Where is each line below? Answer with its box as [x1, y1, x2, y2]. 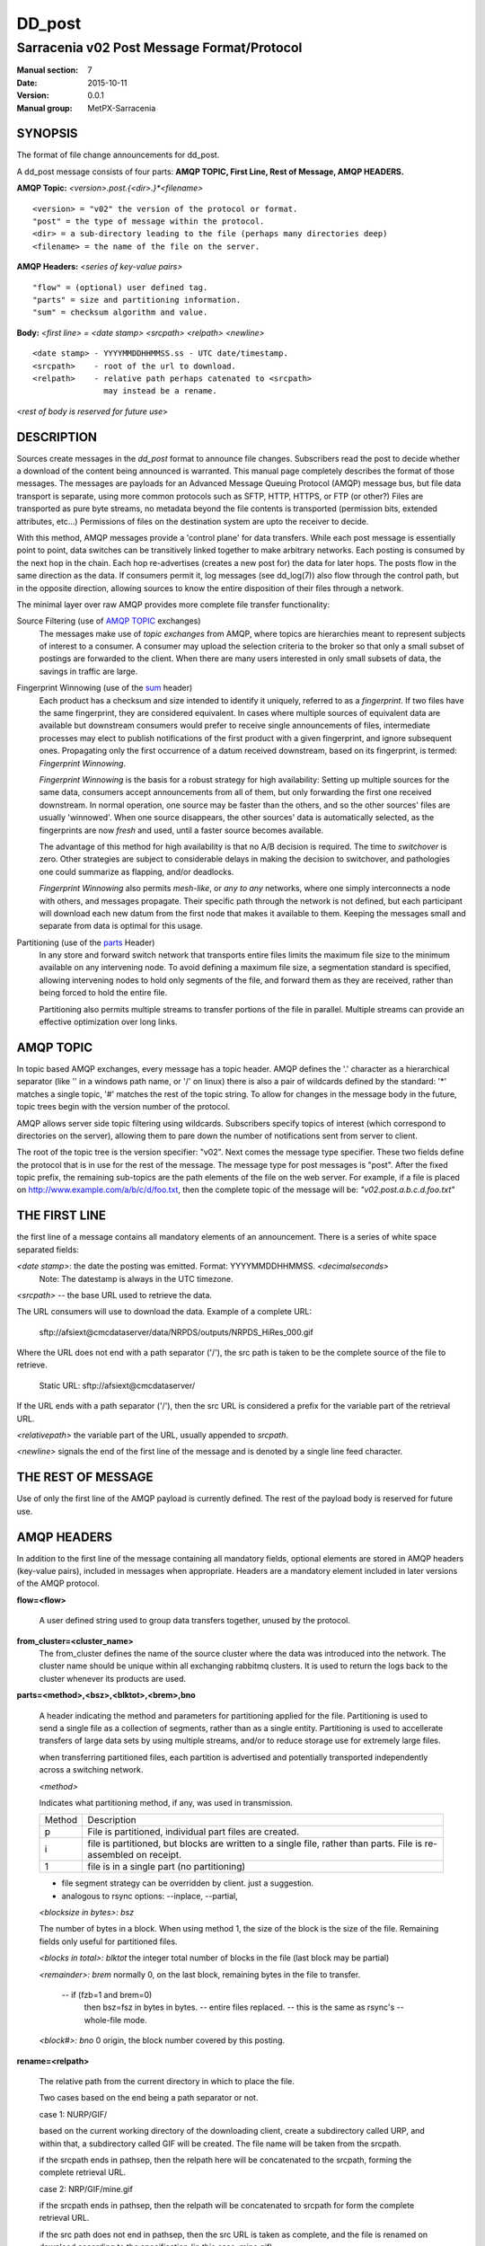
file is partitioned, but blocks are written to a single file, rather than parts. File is [87, 1837, 422, 1850]
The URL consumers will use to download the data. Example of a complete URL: [16, 1306, 313, 1317]
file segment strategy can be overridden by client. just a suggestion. [61, 1878, 314, 1888]
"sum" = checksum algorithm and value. [32, 307, 208, 318]
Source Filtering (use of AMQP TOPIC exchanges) [16, 615, 201, 626]
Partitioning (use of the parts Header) [16, 937, 155, 948]
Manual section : [16, 65, 79, 75]
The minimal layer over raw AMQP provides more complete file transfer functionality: [16, 598, 331, 610]
